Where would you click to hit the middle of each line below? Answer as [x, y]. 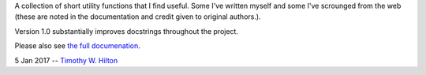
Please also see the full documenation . [78, 46]
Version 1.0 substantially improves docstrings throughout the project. [126, 31]
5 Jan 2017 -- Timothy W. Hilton [66, 60]
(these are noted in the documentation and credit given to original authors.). [138, 17]
